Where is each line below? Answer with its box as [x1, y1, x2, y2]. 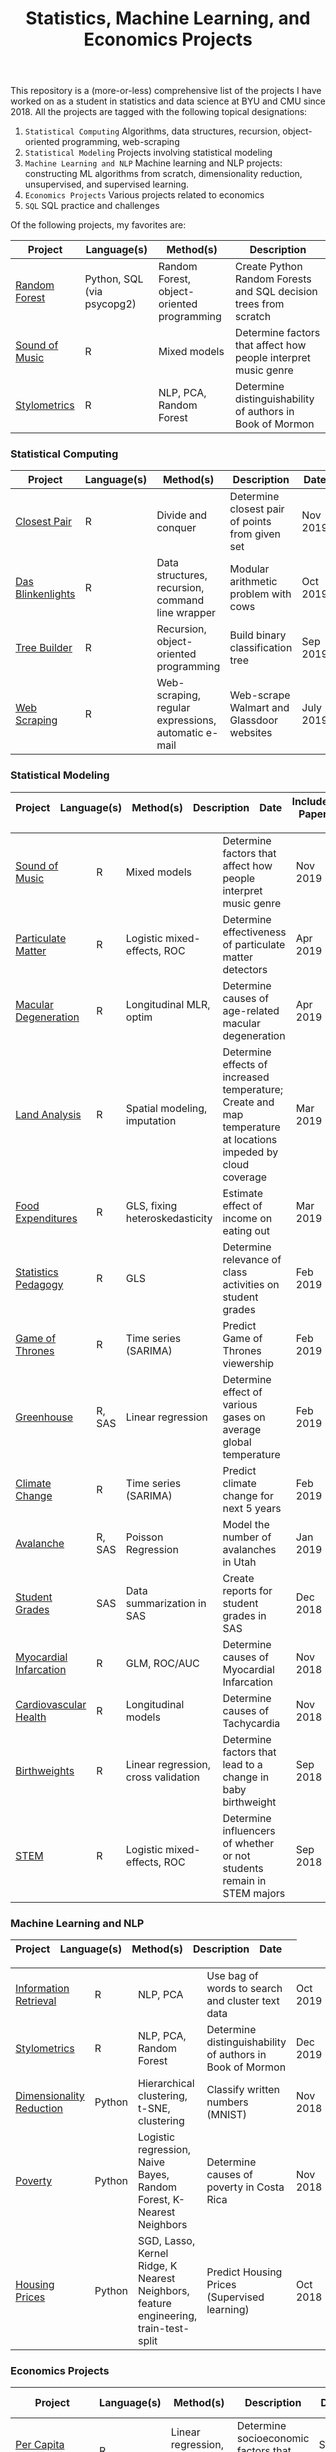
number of [222, 1530, 272, 1544]
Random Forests [234, 272, 312, 286]
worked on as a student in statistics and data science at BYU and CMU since [10, 95, 326, 107]
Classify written [206, 2083, 280, 2097]
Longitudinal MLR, [125, 997, 211, 1011]
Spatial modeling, [125, 1101, 208, 1115]
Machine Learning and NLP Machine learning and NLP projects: [24, 157, 283, 169]
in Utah [222, 1555, 257, 1569]
